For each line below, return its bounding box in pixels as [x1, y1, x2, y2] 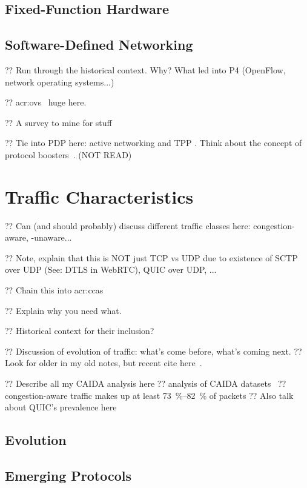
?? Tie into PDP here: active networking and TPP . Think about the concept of [5, 136, 302, 149]
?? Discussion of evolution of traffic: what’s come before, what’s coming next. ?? [5, 344, 302, 357]
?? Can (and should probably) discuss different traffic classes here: [5, 219, 251, 232]
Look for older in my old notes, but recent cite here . [5, 356, 202, 369]
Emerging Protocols [5, 466, 132, 484]
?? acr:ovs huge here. [5, 96, 87, 109]
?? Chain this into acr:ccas [5, 284, 104, 296]
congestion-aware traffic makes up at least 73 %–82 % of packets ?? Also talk [5, 389, 294, 401]
